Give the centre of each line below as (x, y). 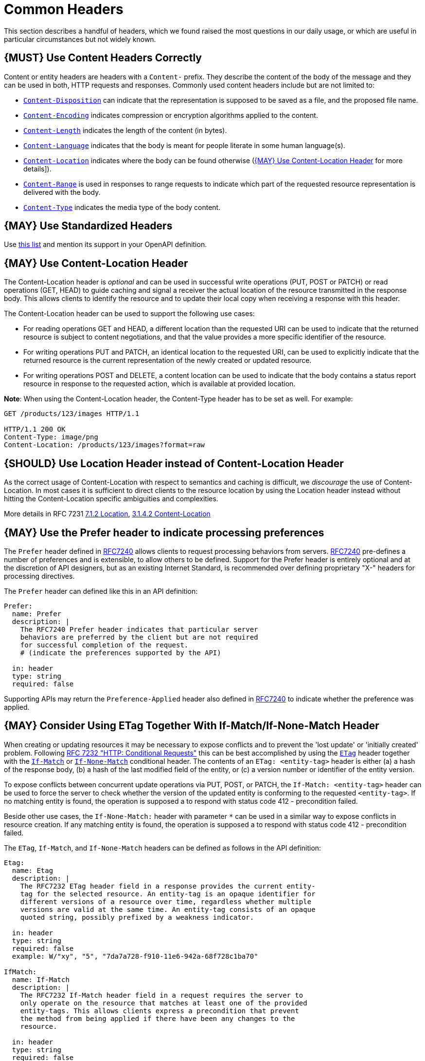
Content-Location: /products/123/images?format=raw (105, 445)
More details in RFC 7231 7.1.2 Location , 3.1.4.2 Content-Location (107, 514)
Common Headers (64, 9)
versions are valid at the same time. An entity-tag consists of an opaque (168, 909)
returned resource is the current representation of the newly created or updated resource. (168, 360)
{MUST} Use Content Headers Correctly (103, 58)
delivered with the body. (62, 192)
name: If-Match (41, 979)
